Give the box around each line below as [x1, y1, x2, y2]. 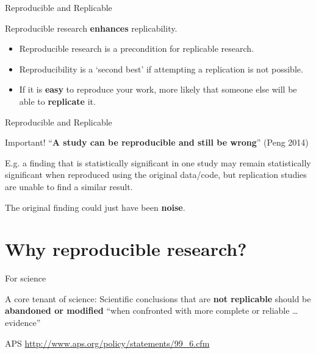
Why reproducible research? [5, 236, 247, 261]
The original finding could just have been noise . [5, 200, 185, 213]
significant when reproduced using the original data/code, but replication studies [5, 168, 307, 181]
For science [5, 272, 46, 285]
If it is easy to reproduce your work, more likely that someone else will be [19, 83, 297, 96]
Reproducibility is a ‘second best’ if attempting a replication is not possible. [19, 62, 303, 75]
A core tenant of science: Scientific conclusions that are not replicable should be [5, 292, 311, 305]
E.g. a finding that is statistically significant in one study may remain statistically [5, 156, 311, 169]
